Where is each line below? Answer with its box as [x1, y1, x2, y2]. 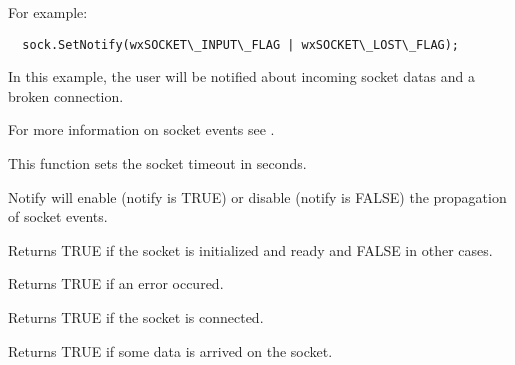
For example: [8, 2, 88, 22]
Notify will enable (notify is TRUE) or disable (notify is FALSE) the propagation [8, 186, 507, 207]
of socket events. [8, 206, 108, 227]
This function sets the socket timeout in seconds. [8, 153, 307, 174]
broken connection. [8, 85, 124, 106]
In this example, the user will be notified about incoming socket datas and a [8, 66, 476, 87]
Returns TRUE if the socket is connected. [8, 307, 264, 327]
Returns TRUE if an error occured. [8, 273, 224, 294]
